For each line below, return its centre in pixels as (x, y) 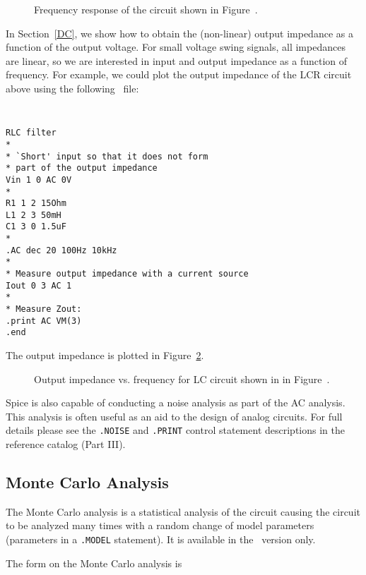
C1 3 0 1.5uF (36, 227)
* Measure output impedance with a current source (127, 274)
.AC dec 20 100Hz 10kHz (61, 250)
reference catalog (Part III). (66, 444)
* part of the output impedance (82, 168)
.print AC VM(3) (44, 321)
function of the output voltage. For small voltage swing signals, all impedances (176, 47)
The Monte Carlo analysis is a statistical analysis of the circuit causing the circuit (183, 511)
